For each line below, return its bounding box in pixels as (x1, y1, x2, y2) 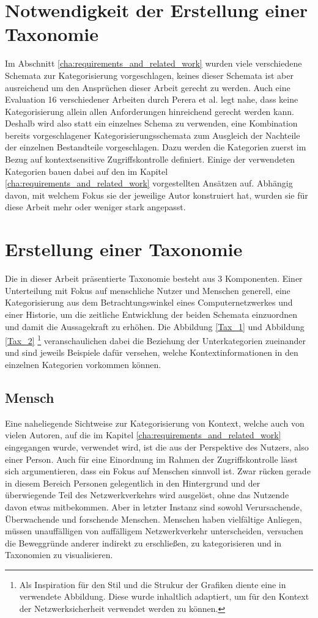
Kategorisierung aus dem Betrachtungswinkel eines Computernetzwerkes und (5, 296, 293, 309)
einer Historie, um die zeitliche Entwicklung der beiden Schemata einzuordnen (5, 307, 297, 320)
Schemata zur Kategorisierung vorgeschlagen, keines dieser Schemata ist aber (5, 68, 294, 81)
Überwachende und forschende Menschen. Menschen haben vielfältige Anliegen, (5, 512, 302, 525)
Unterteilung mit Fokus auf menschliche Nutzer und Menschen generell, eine (5, 284, 290, 296)
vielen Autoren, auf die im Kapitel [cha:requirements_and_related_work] (5, 429, 281, 441)
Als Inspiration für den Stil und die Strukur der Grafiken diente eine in (19, 578, 286, 590)
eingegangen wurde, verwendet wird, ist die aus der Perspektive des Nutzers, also (5, 440, 309, 453)
